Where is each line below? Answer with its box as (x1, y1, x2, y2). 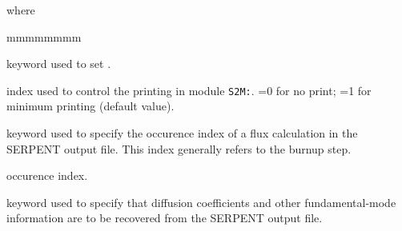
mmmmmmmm (6, 28, 82, 45)
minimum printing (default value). (6, 98, 175, 114)
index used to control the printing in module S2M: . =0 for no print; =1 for (6, 82, 372, 98)
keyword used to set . (6, 55, 111, 72)
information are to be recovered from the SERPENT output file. (6, 209, 323, 226)
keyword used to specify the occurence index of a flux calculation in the (6, 125, 358, 141)
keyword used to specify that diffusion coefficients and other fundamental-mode (6, 193, 396, 210)
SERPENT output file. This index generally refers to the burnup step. (6, 140, 352, 157)
